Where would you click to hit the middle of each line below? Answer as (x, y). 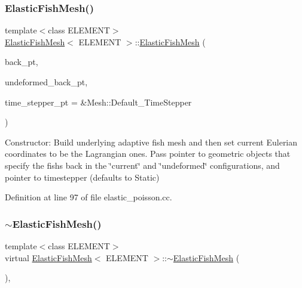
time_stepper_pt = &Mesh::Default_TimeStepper (98, 102)
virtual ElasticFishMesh (48, 257)
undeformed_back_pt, (46, 82)
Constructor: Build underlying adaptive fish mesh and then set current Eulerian (151, 142)
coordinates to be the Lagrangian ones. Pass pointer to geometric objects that (148, 154)
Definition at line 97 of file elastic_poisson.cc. (89, 197)
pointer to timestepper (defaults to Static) (82, 177)
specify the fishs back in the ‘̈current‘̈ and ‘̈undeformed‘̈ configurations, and (142, 165)
